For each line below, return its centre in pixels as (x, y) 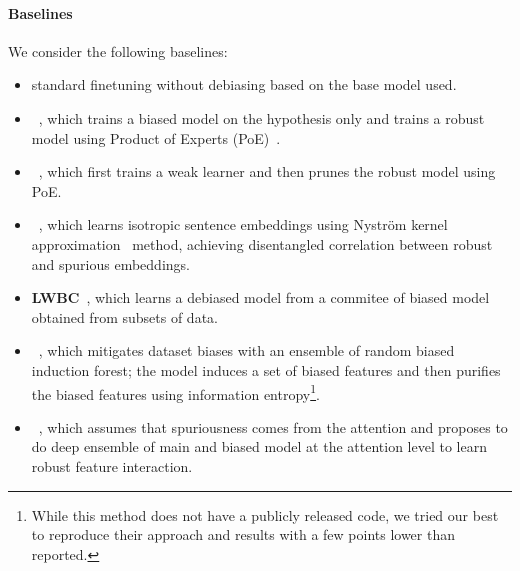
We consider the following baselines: (118, 50)
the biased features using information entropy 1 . (175, 392)
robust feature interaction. (112, 465)
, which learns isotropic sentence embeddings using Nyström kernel (243, 224)
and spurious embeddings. (110, 263)
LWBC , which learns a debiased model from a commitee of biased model (260, 297)
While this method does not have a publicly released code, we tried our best (265, 514)
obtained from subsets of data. (124, 316)
